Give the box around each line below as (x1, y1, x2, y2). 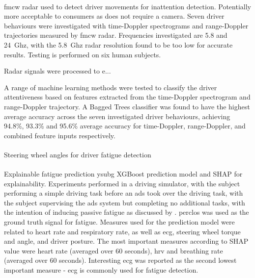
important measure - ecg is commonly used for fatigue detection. (4, 265, 198, 275)
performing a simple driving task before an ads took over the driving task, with (4, 188, 243, 198)
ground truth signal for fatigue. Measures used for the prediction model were (4, 217, 235, 227)
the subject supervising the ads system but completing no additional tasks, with (4, 197, 245, 207)
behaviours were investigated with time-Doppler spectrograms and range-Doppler (4, 20, 249, 30)
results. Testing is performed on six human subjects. (4, 49, 161, 59)
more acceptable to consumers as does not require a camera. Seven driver (4, 11, 225, 21)
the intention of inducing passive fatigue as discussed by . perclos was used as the (4, 207, 249, 217)
